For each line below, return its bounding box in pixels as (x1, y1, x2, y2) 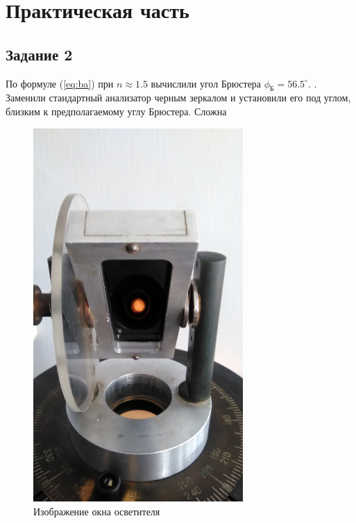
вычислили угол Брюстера (151, 76, 262, 90)
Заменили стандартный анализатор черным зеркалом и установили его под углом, (6, 90, 351, 105)
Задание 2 (6, 43, 73, 65)
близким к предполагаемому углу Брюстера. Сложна (6, 103, 227, 118)
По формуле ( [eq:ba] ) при (6, 76, 114, 90)
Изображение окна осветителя (33, 504, 160, 518)
